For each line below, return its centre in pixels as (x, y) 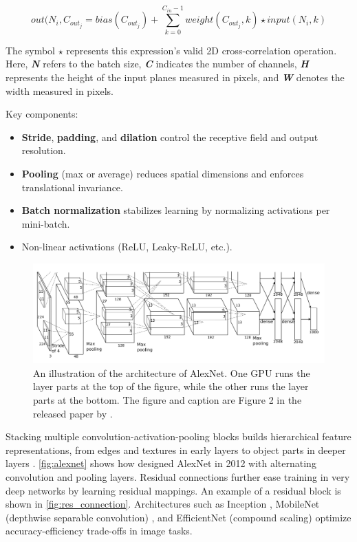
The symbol (31, 50)
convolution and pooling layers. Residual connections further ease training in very (178, 476)
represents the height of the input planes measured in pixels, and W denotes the (175, 77)
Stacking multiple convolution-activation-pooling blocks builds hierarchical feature (178, 436)
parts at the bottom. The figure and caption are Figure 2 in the (167, 400)
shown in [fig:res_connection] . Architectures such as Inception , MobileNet (163, 504)
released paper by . (73, 413)
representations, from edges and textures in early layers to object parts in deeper (176, 449)
